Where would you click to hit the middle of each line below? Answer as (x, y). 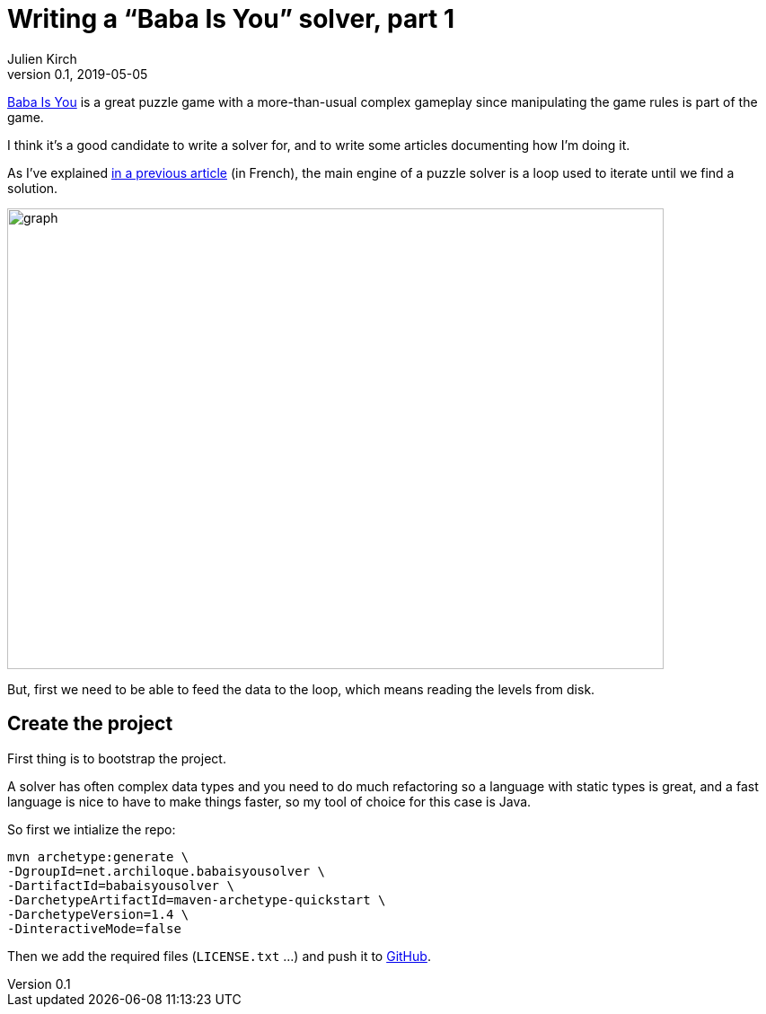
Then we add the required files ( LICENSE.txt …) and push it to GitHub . (219, 956)
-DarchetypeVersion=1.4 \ (98, 914)
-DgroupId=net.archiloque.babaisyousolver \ (167, 871)
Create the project (90, 724)
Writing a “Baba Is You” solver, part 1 (231, 19)
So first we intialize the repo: (92, 829)
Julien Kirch (42, 58)
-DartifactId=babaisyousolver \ (121, 885)
